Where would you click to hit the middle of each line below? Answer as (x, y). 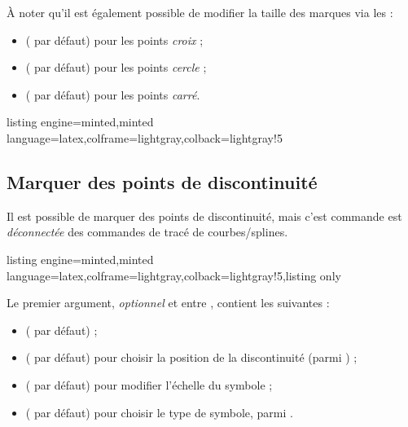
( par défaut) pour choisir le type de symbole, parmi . (159, 412)
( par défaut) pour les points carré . (113, 94)
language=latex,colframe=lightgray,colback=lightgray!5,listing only (174, 275)
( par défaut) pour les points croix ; (114, 40)
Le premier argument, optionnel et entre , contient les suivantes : (168, 303)
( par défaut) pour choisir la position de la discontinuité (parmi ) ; (191, 357)
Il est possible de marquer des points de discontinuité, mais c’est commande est (204, 216)
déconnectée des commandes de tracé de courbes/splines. (147, 232)
